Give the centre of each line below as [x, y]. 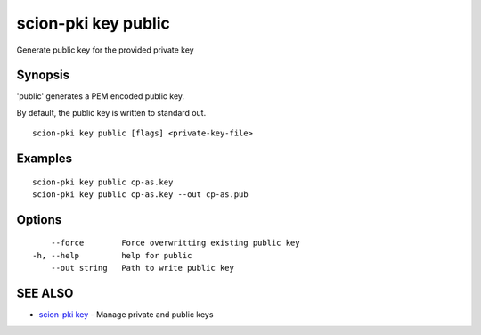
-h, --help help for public [112, 255]
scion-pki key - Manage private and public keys [126, 315]
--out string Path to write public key [143, 268]
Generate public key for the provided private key [106, 50]
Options [39, 220]
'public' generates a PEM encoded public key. [101, 96]
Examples [45, 159]
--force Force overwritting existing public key [175, 243]
